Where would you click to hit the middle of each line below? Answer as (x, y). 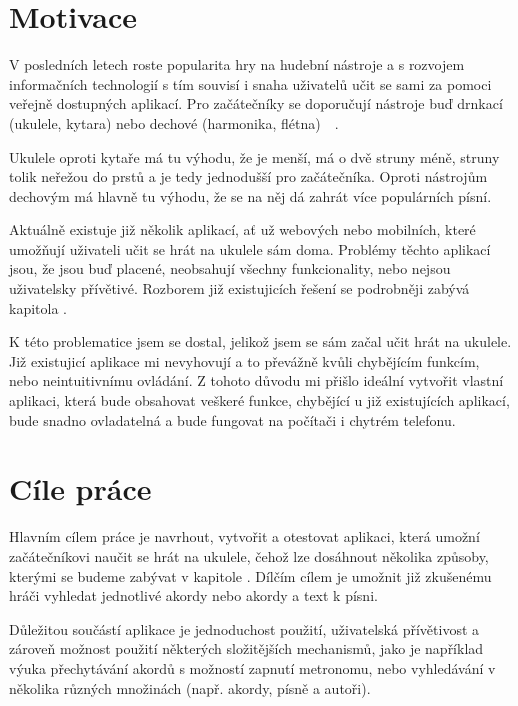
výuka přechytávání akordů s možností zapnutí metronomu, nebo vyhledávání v (252, 667)
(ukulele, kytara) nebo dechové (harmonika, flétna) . (174, 122)
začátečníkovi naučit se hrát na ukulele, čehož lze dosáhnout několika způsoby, (249, 555)
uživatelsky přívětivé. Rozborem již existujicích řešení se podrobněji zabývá (239, 288)
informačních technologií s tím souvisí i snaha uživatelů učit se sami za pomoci (250, 83)
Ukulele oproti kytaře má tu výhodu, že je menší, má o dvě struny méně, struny (254, 156)
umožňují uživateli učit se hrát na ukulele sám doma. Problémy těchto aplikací (250, 248)
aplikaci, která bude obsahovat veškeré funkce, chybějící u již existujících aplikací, (259, 400)
